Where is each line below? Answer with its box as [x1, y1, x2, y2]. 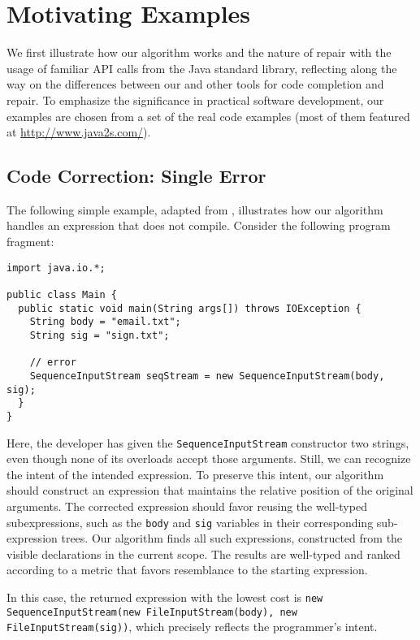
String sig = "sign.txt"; [29, 329, 170, 341]
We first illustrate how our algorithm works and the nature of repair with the [6, 44, 392, 61]
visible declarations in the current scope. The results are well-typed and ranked [6, 545, 401, 562]
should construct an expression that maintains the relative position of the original [6, 482, 414, 499]
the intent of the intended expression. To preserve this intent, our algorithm [6, 465, 384, 482]
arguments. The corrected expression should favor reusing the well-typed [6, 497, 367, 514]
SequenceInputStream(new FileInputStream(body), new [6, 606, 297, 618]
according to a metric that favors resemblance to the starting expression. [6, 561, 368, 578]
